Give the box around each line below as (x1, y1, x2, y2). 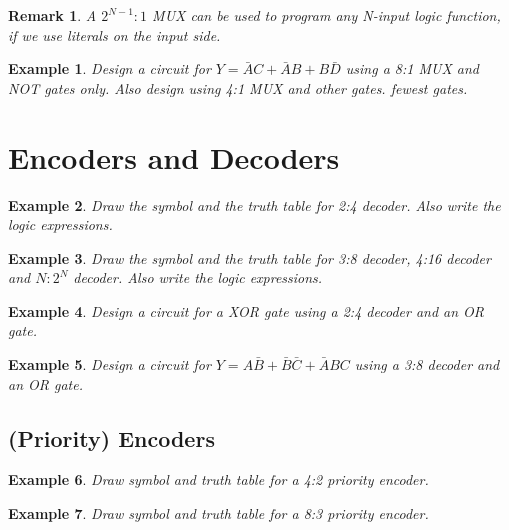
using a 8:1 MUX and (345, 58, 479, 79)
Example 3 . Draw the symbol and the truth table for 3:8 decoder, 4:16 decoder (8, 247, 491, 268)
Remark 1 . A (8, 5, 97, 25)
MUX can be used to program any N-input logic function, (152, 5, 501, 25)
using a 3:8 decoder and (354, 354, 500, 375)
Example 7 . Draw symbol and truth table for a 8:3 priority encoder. (8, 503, 429, 524)
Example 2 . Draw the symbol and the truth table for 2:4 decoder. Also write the (8, 194, 501, 215)
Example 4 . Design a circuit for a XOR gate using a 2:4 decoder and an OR (8, 300, 485, 321)
